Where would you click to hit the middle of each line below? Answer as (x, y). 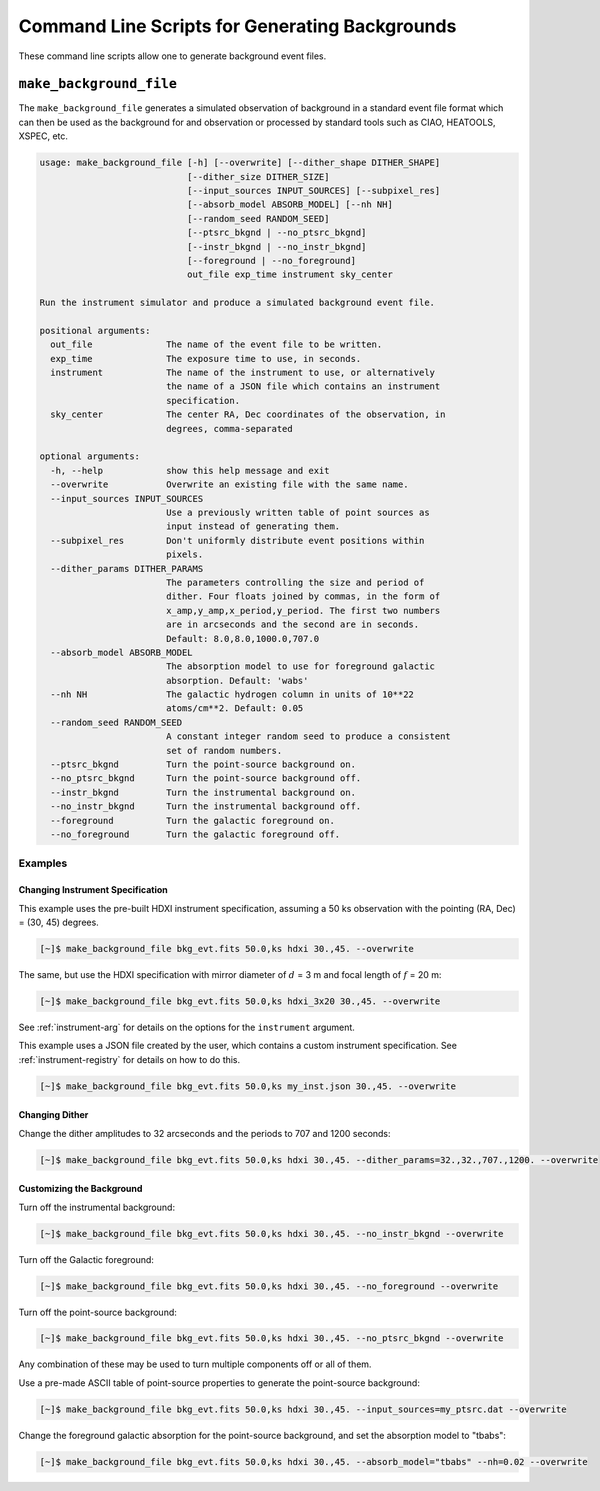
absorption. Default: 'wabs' (237, 680)
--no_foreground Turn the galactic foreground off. (195, 834)
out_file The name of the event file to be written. (216, 344)
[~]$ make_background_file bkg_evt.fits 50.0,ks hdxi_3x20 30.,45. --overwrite (240, 1001)
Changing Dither (53, 1115)
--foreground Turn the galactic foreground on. (192, 820)
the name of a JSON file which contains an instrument (303, 386)
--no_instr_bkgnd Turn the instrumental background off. (206, 806)
